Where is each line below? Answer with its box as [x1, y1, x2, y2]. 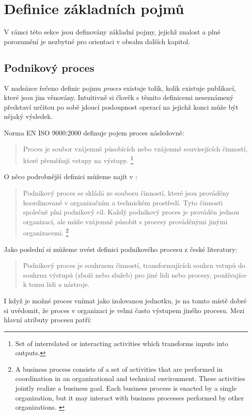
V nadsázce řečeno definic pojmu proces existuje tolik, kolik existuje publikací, [4, 83, 236, 93]
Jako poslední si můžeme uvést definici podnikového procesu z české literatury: [4, 244, 237, 254]
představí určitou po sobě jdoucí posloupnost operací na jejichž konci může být [4, 101, 238, 112]
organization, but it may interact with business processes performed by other [15, 392, 244, 402]
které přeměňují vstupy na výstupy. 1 [23, 154, 134, 165]
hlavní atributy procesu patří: [4, 315, 92, 325]
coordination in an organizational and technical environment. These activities [15, 373, 245, 383]
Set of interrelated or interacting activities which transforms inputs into [15, 338, 228, 348]
